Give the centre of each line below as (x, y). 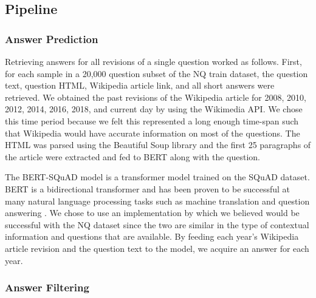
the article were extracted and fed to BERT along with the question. (132, 156)
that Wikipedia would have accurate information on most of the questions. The (153, 133)
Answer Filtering (47, 287)
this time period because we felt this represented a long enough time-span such (152, 120)
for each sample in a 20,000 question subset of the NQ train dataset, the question (156, 73)
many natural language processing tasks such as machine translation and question (157, 201)
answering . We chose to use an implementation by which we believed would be (152, 213)
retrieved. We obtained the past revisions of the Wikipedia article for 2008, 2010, (156, 97)
